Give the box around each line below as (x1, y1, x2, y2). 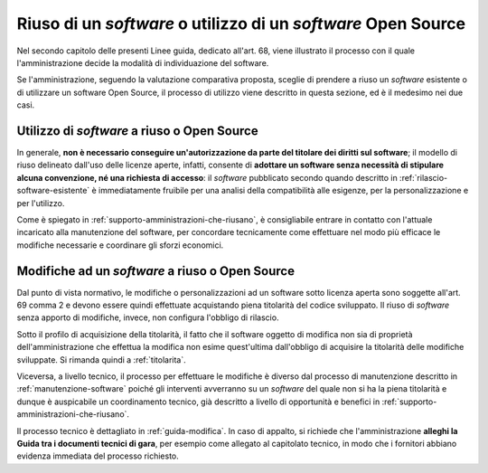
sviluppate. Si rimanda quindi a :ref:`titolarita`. (16, 354, 187, 365)
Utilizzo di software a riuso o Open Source (16, 123, 258, 138)
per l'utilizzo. (16, 197, 65, 208)
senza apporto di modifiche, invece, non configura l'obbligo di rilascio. (16, 312, 279, 323)
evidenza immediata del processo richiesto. (16, 450, 180, 461)
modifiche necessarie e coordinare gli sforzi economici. (16, 240, 224, 251)
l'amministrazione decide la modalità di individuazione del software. (16, 57, 269, 68)
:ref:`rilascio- (399, 172, 447, 183)
